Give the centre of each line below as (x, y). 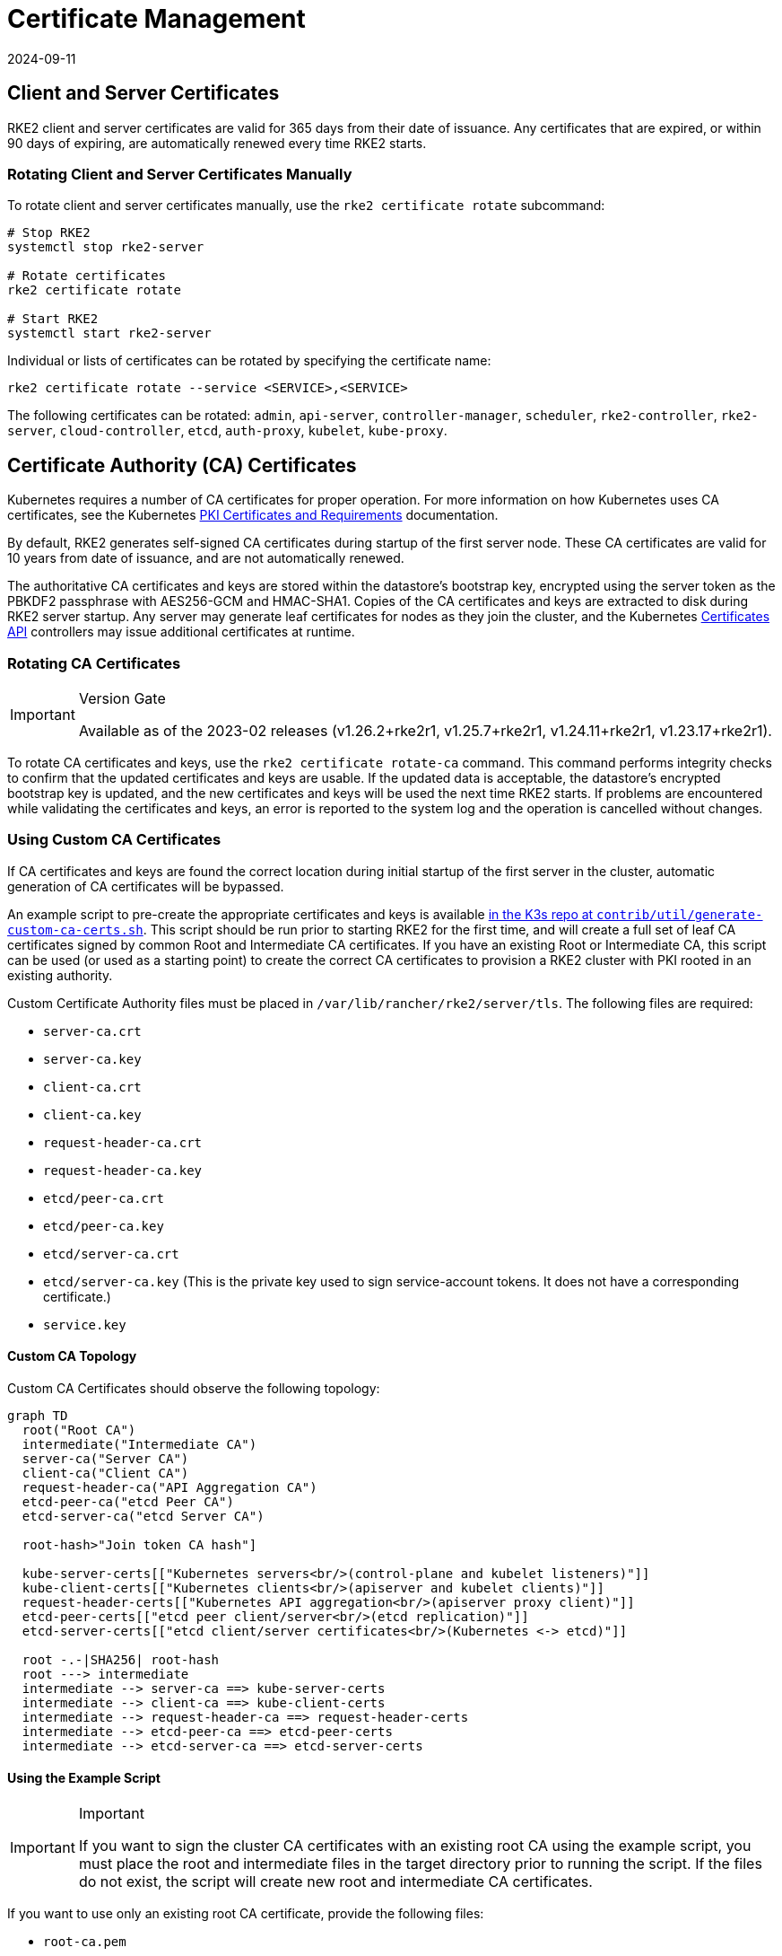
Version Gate (122, 698)
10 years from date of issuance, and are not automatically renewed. (206, 558)
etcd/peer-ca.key (104, 1226)
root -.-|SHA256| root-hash (121, 1659)
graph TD (38, 1415)
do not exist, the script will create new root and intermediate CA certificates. (335, 1882)
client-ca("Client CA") (105, 1473)
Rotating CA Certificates (94, 663)
